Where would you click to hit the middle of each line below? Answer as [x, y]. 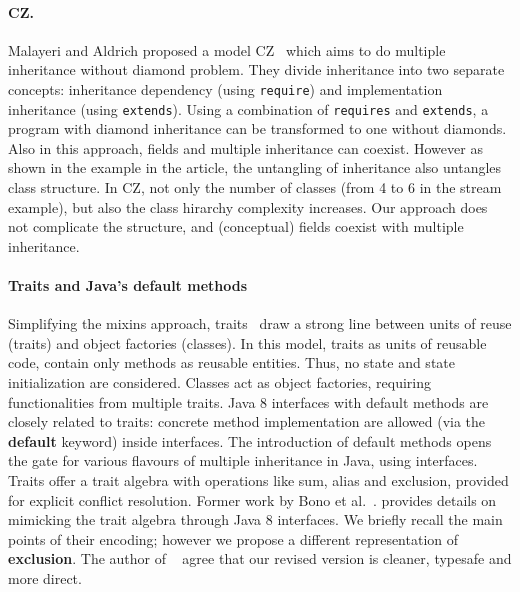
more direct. [45, 577]
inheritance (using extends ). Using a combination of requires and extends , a [248, 108]
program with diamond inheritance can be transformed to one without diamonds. [257, 128]
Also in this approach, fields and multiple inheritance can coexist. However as [245, 147]
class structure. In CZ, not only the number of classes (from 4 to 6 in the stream [255, 187]
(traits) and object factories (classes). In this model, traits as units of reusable [247, 342]
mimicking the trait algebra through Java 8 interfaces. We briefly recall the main [255, 519]
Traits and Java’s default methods [128, 285]
